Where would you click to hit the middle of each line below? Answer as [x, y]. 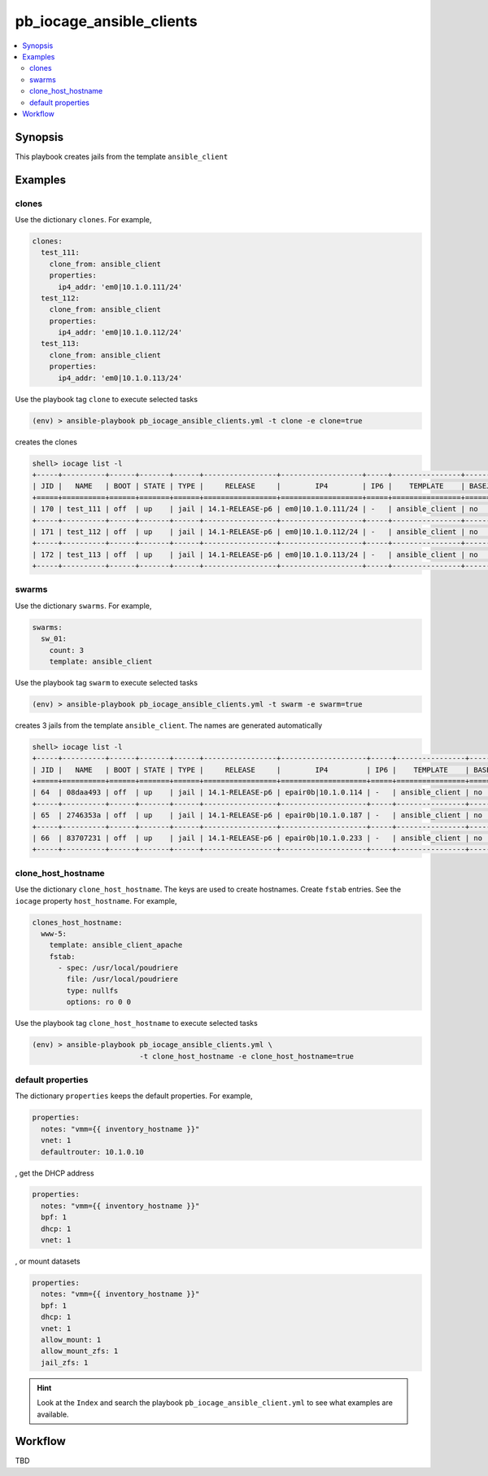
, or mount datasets [48, 1261]
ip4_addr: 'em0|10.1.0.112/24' [120, 333]
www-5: [54, 933]
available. [53, 1414]
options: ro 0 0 [99, 1002]
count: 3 [67, 650]
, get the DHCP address [54, 1173]
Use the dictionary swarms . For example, [83, 606]
